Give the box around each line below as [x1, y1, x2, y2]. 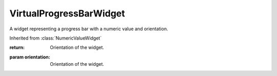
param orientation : [9, 54, 51, 60]
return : [9, 44, 25, 51]
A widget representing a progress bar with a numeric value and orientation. [9, 26, 168, 32]
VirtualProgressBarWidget [9, 8, 125, 19]
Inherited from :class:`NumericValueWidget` [9, 35, 102, 41]
